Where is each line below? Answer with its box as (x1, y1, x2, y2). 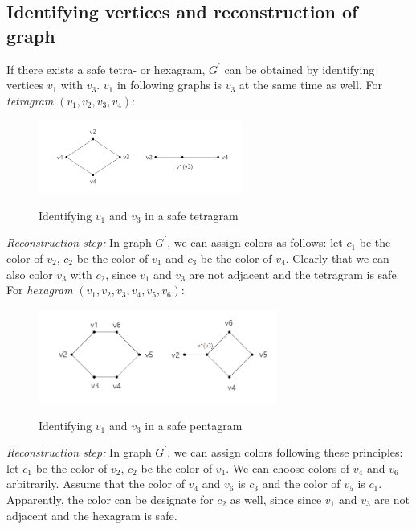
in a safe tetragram (145, 207, 239, 223)
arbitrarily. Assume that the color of (6, 475, 185, 492)
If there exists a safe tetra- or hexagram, (6, 60, 206, 77)
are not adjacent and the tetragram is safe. (189, 265, 400, 282)
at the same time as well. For (239, 76, 382, 93)
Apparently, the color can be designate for (6, 490, 214, 507)
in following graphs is (116, 76, 222, 93)
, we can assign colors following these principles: (167, 444, 403, 461)
